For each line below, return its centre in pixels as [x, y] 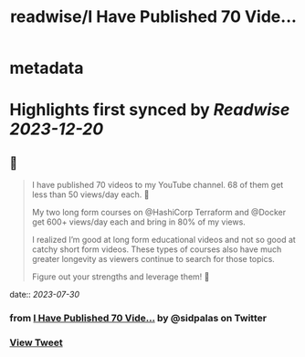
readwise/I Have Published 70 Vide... [153, 17]
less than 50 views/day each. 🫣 [90, 194]
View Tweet [37, 342]
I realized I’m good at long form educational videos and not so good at [164, 240]
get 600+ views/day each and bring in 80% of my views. [139, 222]
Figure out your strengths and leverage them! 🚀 [121, 277]
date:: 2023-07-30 [45, 295]
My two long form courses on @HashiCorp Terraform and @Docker [159, 213]
